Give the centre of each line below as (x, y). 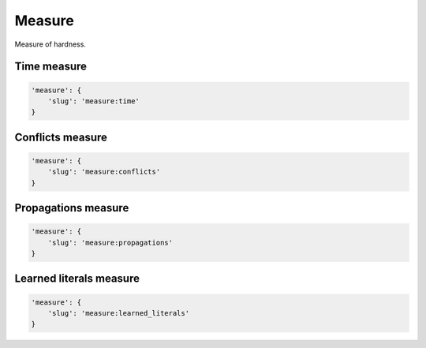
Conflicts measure (61, 137)
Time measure (50, 67)
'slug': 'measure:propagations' (110, 242)
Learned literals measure (77, 279)
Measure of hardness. (50, 44)
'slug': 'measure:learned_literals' (118, 313)
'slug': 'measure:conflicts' (104, 172)
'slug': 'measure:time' (93, 101)
